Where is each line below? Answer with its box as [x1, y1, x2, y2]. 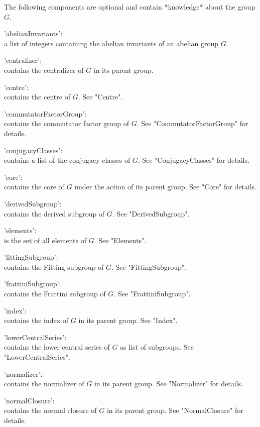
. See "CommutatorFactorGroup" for [137, 118, 248, 129]
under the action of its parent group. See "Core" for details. [74, 181, 257, 192]
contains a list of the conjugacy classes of [4, 155, 131, 165]
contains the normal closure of [4, 405, 97, 415]
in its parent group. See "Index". [78, 315, 178, 326]
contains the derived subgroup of [4, 208, 105, 219]
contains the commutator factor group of [4, 118, 129, 129]
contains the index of [4, 315, 69, 326]
